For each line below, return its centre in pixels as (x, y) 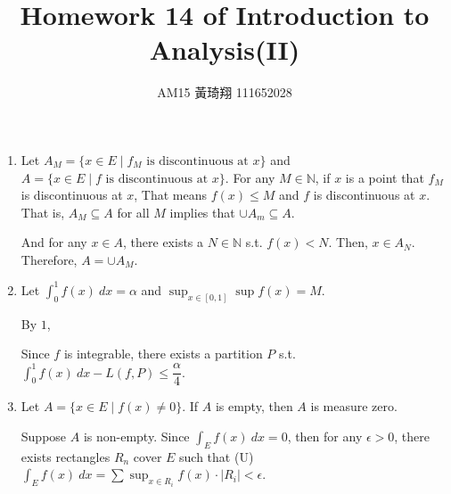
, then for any (325, 436)
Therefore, (49, 259)
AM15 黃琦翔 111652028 (225, 92)
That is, (43, 212)
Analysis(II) (225, 49)
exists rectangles (66, 456)
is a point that (385, 177)
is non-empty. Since (136, 436)
